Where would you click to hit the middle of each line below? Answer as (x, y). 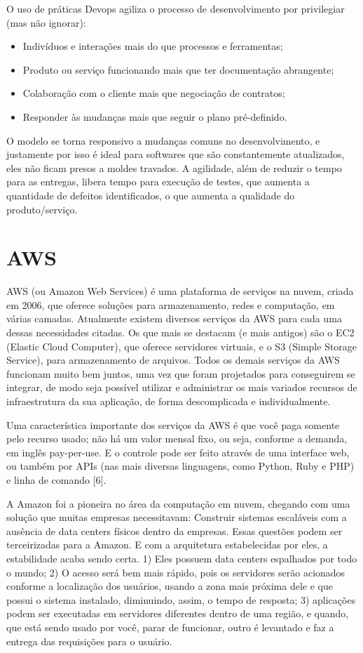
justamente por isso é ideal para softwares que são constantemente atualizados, (176, 154)
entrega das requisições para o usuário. (89, 641)
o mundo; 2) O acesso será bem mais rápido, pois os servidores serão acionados (176, 572)
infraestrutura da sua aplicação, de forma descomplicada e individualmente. (169, 401)
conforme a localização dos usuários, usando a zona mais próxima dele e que (170, 586)
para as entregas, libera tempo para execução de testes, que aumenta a (158, 182)
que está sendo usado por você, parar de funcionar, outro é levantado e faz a (170, 627)
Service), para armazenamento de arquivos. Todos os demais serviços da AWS (173, 360)
